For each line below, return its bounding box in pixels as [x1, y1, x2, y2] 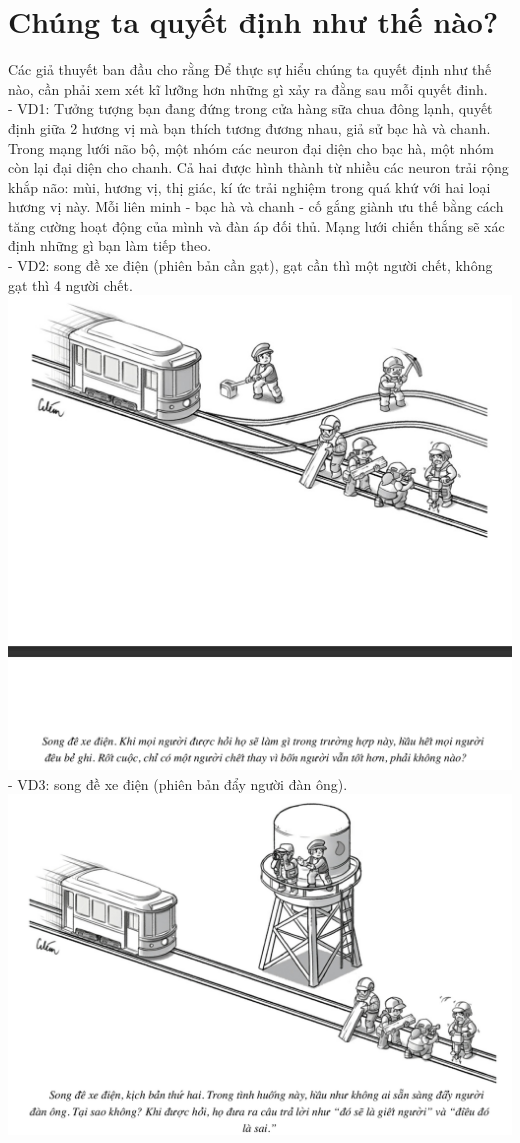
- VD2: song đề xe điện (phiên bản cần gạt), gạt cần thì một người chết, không [8, 255, 493, 276]
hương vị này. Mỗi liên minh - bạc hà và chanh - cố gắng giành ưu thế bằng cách [8, 196, 504, 217]
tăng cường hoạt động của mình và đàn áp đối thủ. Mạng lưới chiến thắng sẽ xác [8, 215, 505, 236]
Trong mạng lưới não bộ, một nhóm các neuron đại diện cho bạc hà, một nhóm [8, 137, 494, 158]
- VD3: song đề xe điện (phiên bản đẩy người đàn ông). [8, 773, 348, 794]
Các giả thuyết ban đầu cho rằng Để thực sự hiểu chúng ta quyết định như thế [8, 59, 492, 80]
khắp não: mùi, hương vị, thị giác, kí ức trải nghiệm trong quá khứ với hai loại [8, 176, 491, 197]
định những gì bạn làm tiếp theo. [8, 235, 212, 256]
